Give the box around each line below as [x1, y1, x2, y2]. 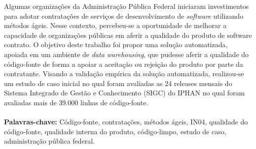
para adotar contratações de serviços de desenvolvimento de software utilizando [4, 10, 244, 21]
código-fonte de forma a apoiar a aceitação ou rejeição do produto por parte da [4, 59, 243, 69]
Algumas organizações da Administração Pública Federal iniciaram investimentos [4, 1, 249, 11]
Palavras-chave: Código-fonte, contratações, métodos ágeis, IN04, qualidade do [4, 117, 248, 127]
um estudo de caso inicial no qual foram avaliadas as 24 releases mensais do [4, 78, 232, 88]
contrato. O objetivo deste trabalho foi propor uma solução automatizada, [4, 39, 228, 50]
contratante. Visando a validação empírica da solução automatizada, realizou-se [4, 68, 244, 79]
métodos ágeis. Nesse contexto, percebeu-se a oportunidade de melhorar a [4, 20, 227, 30]
